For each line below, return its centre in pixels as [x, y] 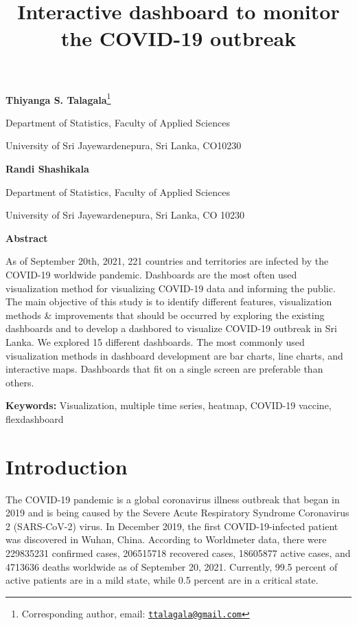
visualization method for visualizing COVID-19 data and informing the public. [171, 288]
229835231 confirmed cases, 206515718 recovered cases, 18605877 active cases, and [178, 553]
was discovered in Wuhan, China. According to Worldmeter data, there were [166, 539]
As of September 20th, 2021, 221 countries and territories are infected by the [167, 261]
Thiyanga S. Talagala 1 [58, 98]
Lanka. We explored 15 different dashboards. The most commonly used [155, 341]
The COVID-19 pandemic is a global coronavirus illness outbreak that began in [173, 499]
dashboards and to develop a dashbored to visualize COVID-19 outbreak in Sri [171, 328]
